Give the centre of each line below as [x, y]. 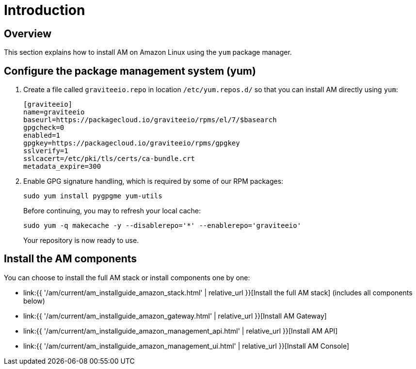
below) [34, 301]
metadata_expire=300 [62, 167]
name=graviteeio [54, 112]
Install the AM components [71, 259]
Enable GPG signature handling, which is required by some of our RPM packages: [153, 181]
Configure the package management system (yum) [130, 71]
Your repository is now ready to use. [81, 241]
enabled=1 [42, 136]
